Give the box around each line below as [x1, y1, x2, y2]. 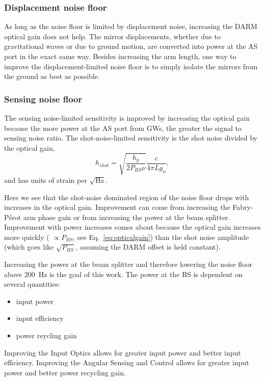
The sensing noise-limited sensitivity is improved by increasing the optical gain [4, 113, 250, 123]
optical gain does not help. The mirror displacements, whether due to [4, 31, 221, 41]
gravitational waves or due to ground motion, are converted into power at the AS [4, 41, 258, 51]
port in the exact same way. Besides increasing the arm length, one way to [4, 51, 236, 61]
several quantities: [4, 279, 60, 289]
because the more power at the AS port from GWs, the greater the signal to [4, 122, 242, 133]
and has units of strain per [4, 174, 87, 185]
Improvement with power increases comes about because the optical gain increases [4, 222, 261, 232]
